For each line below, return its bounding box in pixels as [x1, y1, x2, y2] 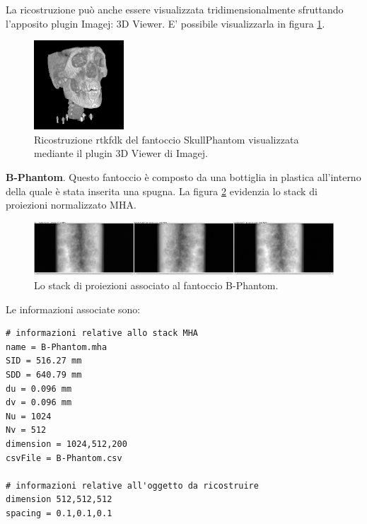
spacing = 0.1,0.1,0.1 [6, 508, 112, 518]
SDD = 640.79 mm [6, 369, 82, 380]
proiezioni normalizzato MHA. [6, 197, 136, 212]
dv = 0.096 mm [6, 397, 72, 408]
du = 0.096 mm [6, 383, 72, 394]
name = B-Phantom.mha [6, 342, 107, 352]
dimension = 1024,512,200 [6, 438, 127, 449]
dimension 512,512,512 [6, 494, 112, 505]
